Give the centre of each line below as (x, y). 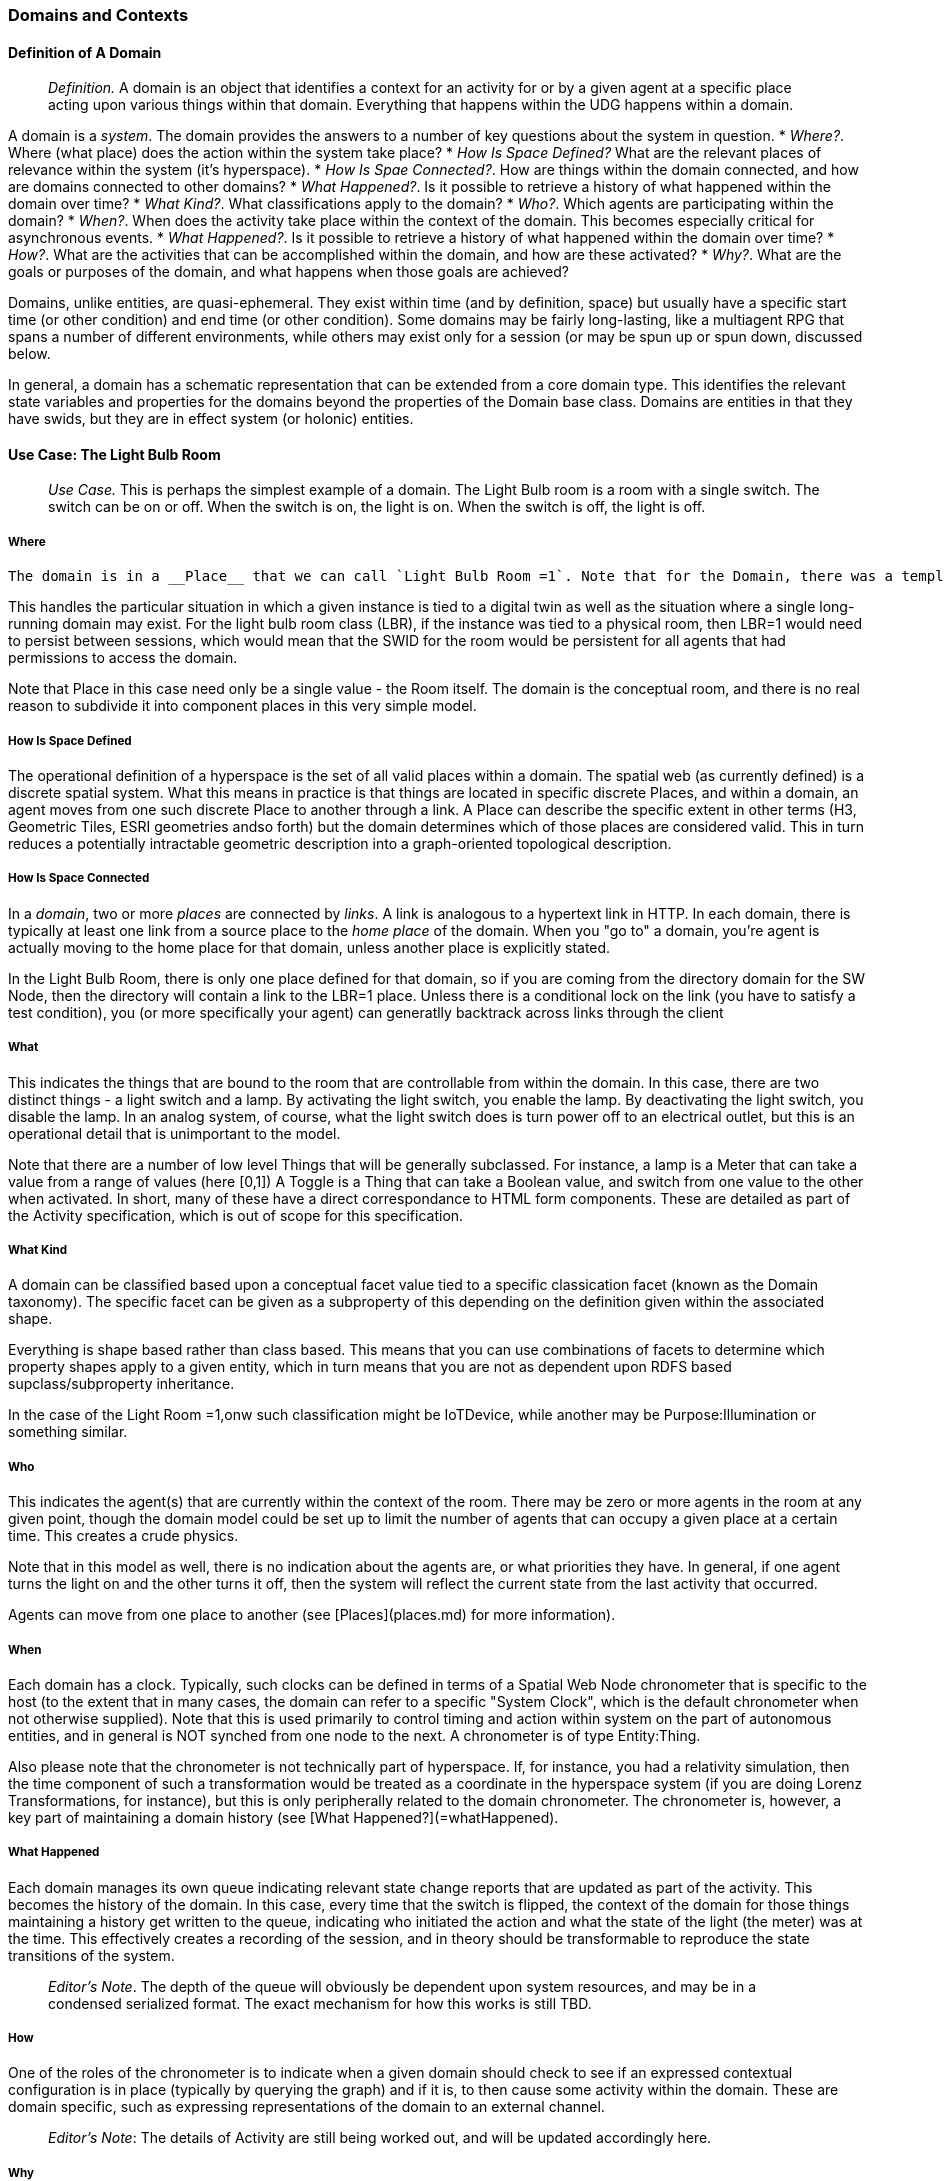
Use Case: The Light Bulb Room (114, 454)
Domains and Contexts (98, 15)
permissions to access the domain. (123, 658)
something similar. (68, 1432)
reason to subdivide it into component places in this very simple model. (242, 706)
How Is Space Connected (79, 878)
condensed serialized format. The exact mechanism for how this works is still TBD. (320, 2003)
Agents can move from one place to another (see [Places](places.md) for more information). (312, 1615)
